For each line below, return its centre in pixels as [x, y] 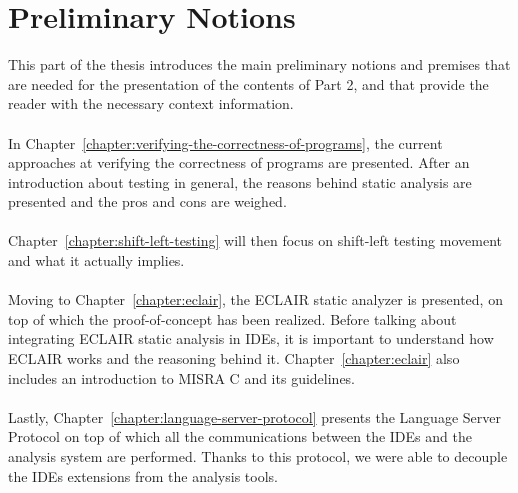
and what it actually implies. [96, 260]
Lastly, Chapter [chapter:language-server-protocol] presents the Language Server [254, 416]
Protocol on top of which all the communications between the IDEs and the [240, 436]
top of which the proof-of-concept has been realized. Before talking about [232, 318]
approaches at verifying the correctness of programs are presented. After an [239, 162]
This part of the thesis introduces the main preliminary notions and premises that [259, 64]
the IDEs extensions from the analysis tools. [143, 475]
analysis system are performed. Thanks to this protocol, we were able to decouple [258, 456]
